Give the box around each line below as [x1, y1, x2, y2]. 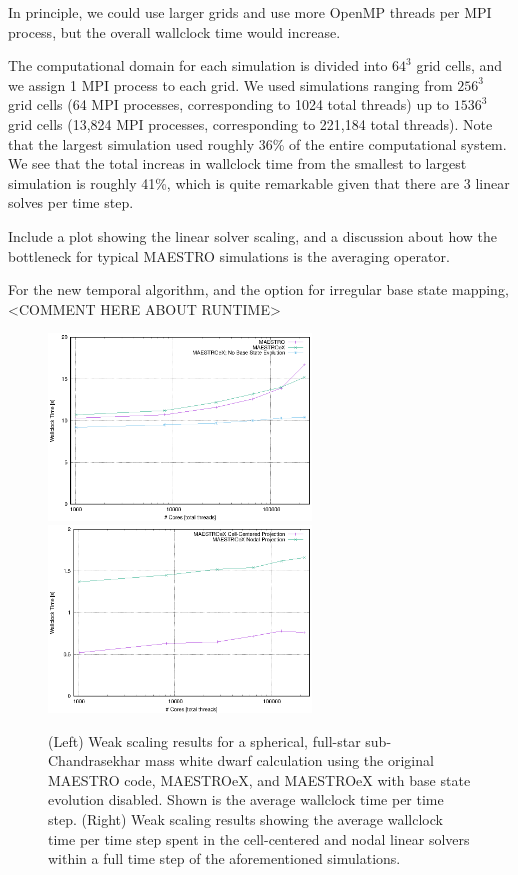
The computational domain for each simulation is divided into [8, 55, 388, 76]
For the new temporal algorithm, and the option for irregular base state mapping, [8, 279, 509, 300]
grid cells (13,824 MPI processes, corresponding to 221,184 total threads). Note [8, 113, 493, 134]
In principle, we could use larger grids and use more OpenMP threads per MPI [8, 2, 492, 22]
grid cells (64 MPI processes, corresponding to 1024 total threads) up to [8, 94, 450, 115]
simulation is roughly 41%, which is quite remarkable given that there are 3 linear [8, 172, 510, 193]
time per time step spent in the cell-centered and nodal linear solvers [48, 828, 470, 849]
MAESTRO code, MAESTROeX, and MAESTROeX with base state [48, 769, 471, 790]
